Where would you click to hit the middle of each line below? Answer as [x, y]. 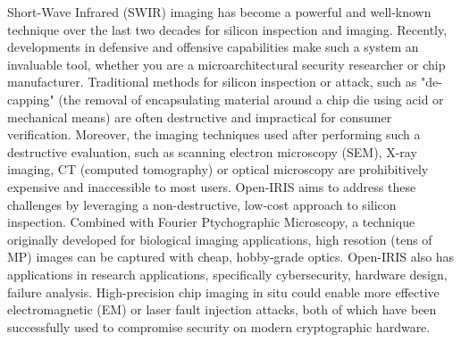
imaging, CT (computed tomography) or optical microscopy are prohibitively [218, 169]
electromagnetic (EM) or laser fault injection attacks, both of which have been [222, 309]
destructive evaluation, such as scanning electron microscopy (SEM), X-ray [212, 151]
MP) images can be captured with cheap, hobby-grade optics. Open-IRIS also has [231, 257]
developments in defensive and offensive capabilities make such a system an [213, 47]
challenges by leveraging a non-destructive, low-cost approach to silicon [202, 204]
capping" [31, 99]
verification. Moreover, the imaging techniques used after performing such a [214, 134]
